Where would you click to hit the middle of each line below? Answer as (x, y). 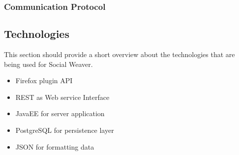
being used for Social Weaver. (48, 64)
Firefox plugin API (44, 80)
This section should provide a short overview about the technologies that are (119, 54)
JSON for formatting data (55, 146)
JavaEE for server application (60, 113)
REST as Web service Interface (62, 97)
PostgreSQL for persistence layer (65, 130)
